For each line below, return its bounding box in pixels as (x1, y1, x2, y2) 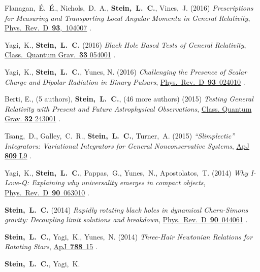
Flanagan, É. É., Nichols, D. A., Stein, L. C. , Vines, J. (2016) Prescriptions (5, 3, 253, 13)
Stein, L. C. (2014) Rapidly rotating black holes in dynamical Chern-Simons (5, 204, 248, 215)
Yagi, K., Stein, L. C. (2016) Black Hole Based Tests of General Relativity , (5, 39, 246, 50)
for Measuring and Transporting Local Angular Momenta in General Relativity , (5, 12, 250, 23)
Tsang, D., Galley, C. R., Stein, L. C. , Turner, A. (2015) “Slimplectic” (5, 130, 235, 141)
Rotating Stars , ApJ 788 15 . (5, 241, 97, 252)
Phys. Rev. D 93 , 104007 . (5, 22, 91, 33)
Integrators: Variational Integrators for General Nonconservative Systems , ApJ (5, 140, 249, 151)
